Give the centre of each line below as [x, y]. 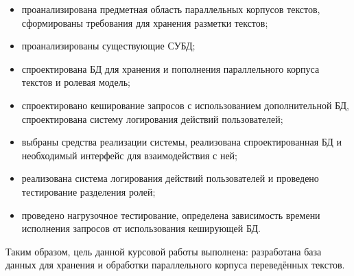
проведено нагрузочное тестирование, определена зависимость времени [171, 215]
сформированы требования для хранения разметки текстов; [145, 22]
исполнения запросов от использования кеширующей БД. [141, 228]
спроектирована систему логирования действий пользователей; [152, 118]
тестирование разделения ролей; [88, 191]
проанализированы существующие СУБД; [108, 46]
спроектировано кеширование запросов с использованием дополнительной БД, [186, 105]
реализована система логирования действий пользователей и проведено [170, 178]
